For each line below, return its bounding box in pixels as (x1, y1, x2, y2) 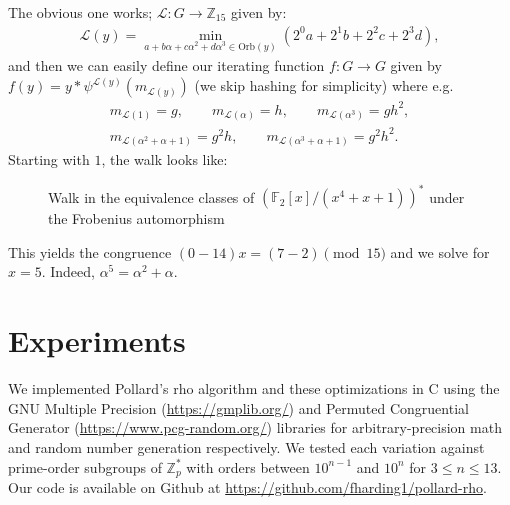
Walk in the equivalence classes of (48, 186, 255, 207)
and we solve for (390, 241, 490, 262)
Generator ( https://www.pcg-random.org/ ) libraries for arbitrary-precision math (8, 417, 502, 438)
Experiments (8, 320, 186, 361)
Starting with (8, 149, 90, 170)
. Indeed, (41, 261, 95, 282)
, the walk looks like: (101, 149, 228, 170)
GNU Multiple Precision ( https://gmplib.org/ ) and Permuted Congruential (8, 397, 469, 418)
